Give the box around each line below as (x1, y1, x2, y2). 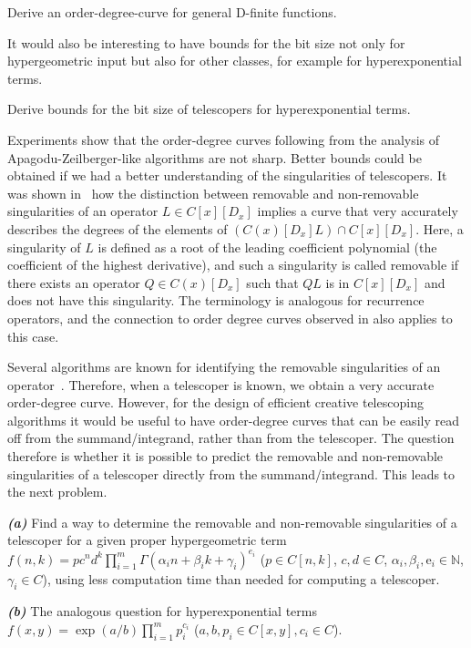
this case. (7, 326, 59, 345)
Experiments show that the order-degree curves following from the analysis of (7, 129, 440, 149)
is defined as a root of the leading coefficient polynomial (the (97, 237, 437, 256)
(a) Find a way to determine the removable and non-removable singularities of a (7, 512, 457, 531)
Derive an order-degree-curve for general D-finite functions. (7, 3, 337, 21)
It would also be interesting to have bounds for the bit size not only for (7, 33, 405, 52)
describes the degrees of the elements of (7, 219, 228, 238)
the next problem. (7, 482, 108, 501)
